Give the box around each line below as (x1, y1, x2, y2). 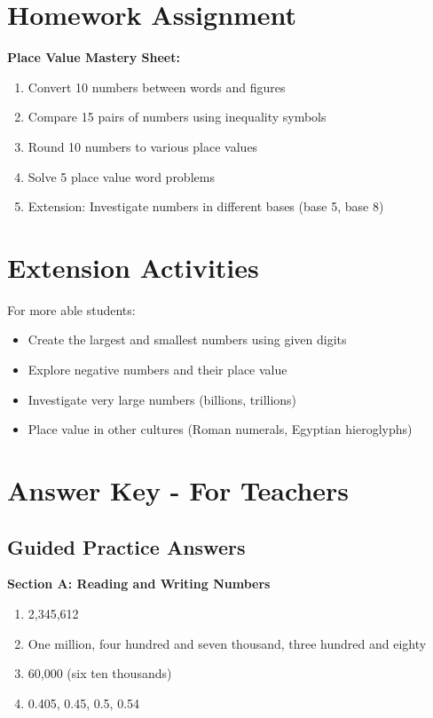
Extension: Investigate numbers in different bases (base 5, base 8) (28, 197, 384, 216)
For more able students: (7, 300, 136, 319)
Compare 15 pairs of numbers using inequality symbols (28, 107, 327, 126)
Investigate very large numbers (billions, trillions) (28, 390, 297, 408)
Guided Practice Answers (7, 533, 246, 560)
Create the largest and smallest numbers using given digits (28, 330, 347, 349)
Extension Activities (7, 249, 259, 285)
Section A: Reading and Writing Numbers (7, 574, 271, 593)
